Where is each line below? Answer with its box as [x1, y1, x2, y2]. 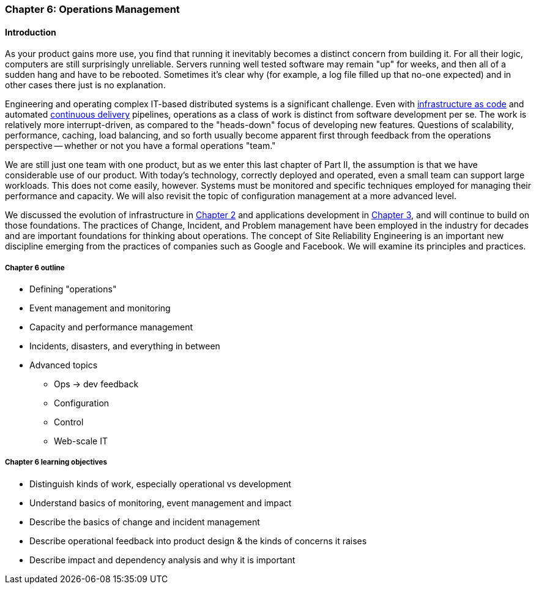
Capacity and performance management [29, 322, 193, 332]
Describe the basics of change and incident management [29, 516, 260, 527]
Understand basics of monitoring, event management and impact [29, 497, 292, 508]
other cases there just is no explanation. [5, 80, 166, 91]
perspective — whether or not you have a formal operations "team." [5, 140, 276, 151]
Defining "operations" [29, 284, 117, 294]
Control [54, 417, 84, 427]
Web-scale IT [54, 436, 108, 446]
